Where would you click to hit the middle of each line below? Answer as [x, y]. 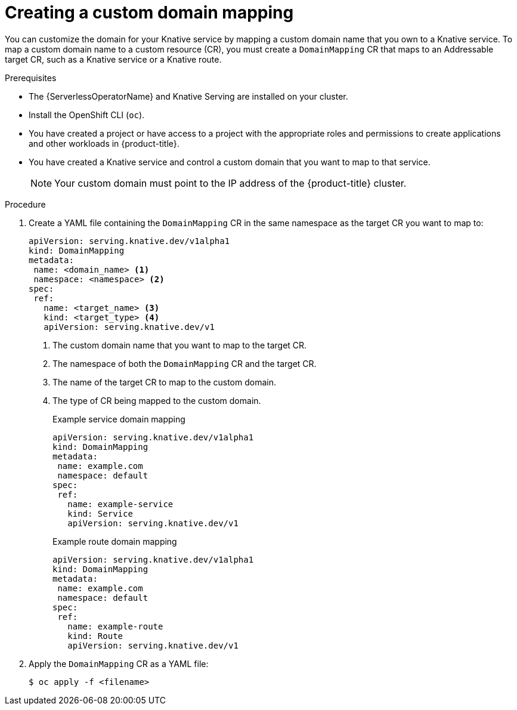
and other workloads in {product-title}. [104, 143]
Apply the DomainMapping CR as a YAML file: [119, 663]
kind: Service [100, 513]
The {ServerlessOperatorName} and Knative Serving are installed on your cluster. [188, 96]
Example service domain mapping [119, 419]
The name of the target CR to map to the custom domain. [165, 382]
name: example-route [115, 626]
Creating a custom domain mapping [149, 13]
